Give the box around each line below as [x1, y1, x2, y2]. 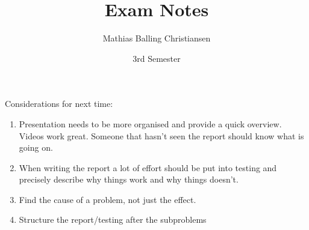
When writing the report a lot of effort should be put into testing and [19, 161, 277, 174]
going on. [19, 141, 53, 154]
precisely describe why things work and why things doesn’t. [19, 173, 239, 186]
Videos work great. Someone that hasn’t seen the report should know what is [19, 129, 304, 142]
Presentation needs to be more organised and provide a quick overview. [19, 117, 282, 130]
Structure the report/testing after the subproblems [19, 213, 207, 226]
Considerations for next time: [5, 97, 113, 110]
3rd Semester [133, 52, 181, 64]
